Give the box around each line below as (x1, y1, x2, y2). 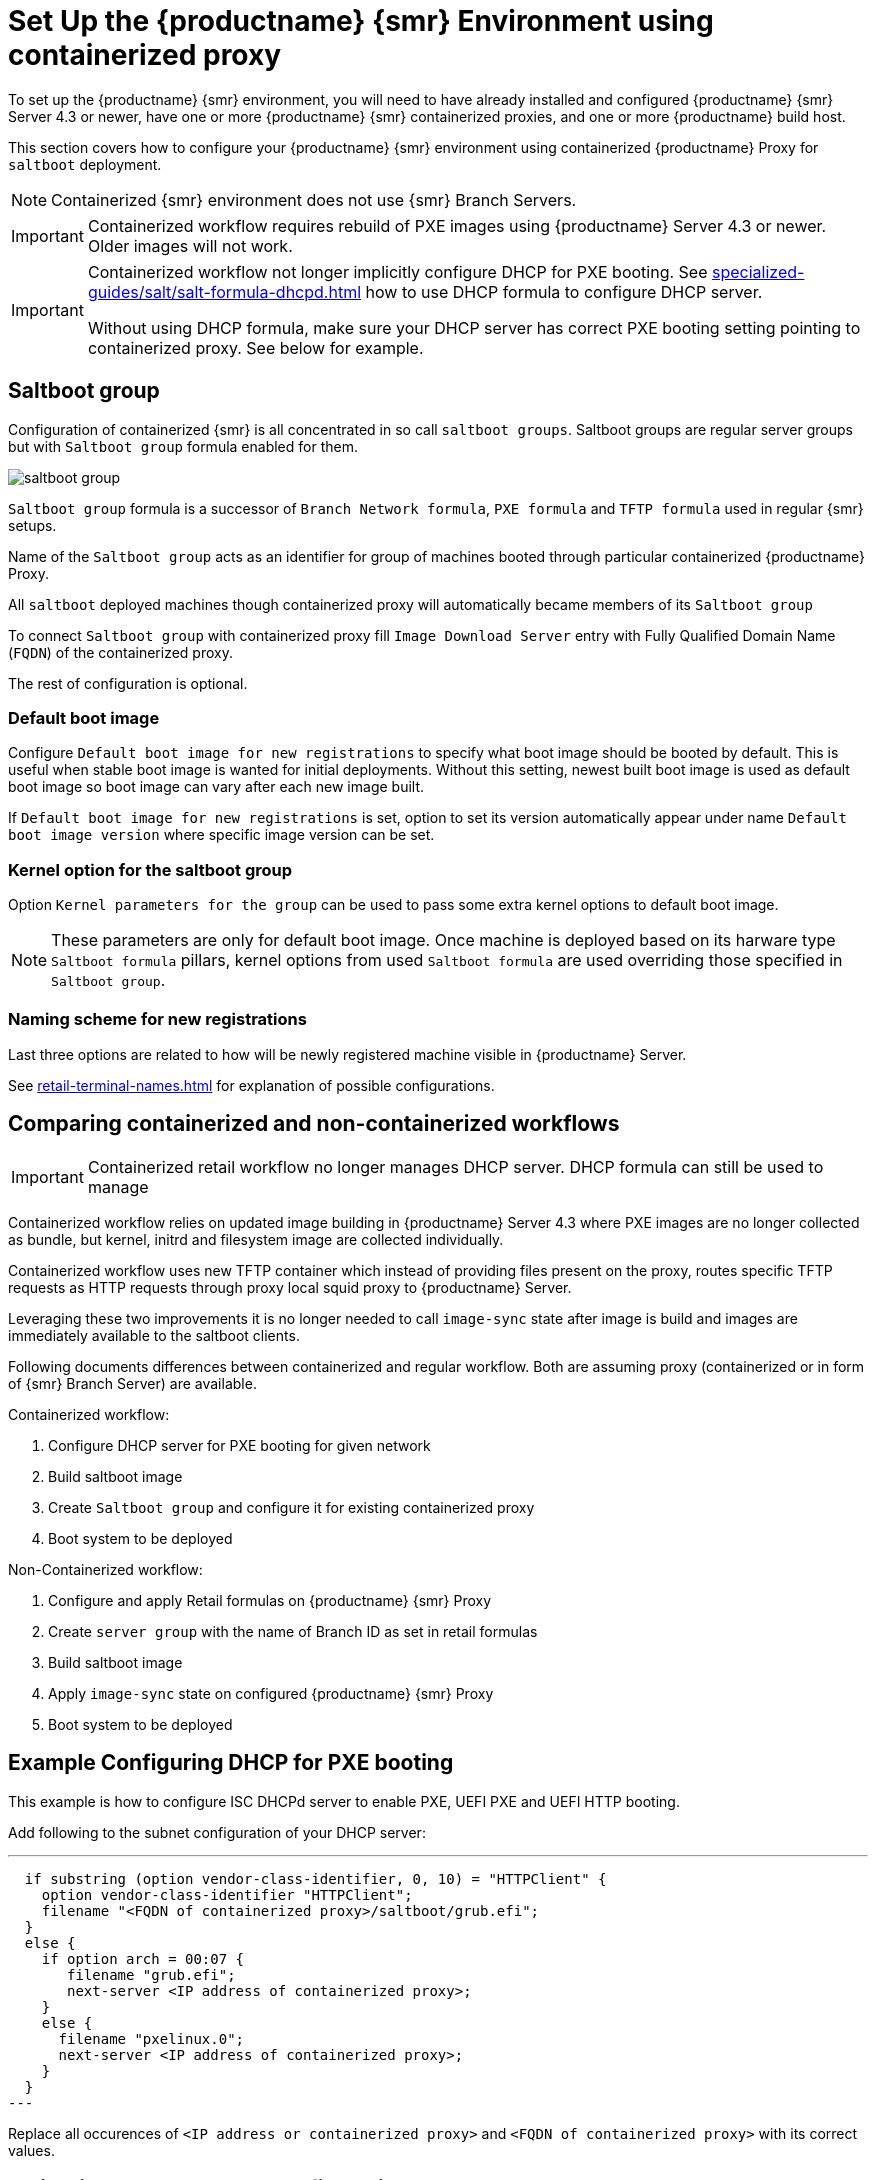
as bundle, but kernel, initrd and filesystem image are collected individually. (8, 1230, 504, 1248)
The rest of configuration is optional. (8, 674, 248, 692)
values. (8, 2141, 55, 2159)
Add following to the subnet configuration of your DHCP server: (8, 1823, 426, 1841)
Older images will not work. (87, 235, 293, 256)
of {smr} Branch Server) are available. (8, 1374, 257, 1392)
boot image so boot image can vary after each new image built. (8, 778, 425, 796)
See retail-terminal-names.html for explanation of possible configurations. (8, 1076, 495, 1094)
